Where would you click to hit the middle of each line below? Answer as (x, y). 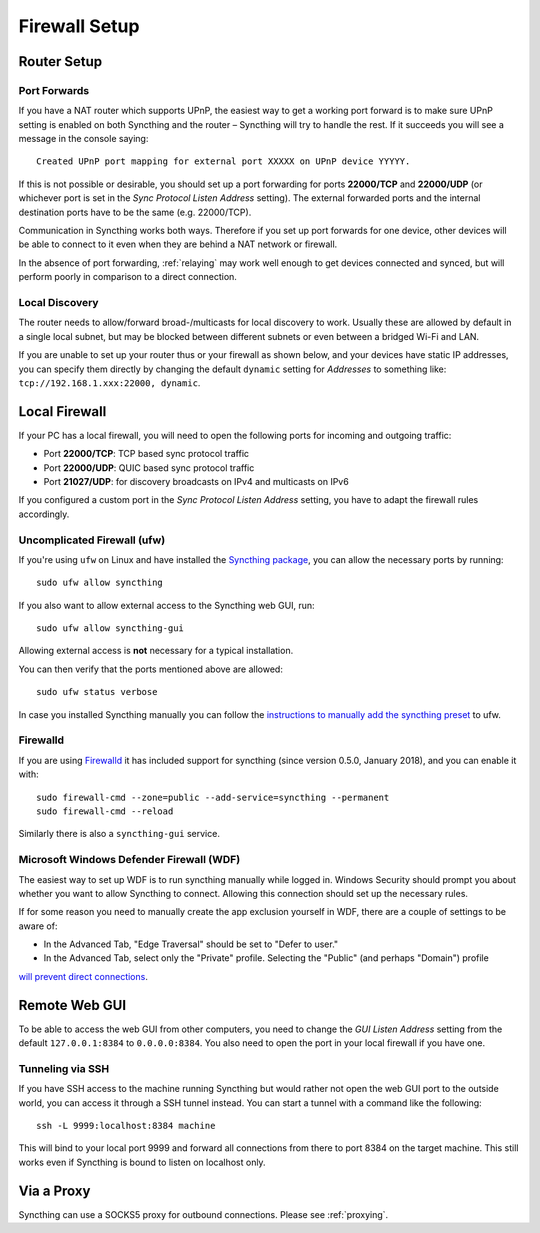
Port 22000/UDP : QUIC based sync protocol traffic (149, 467)
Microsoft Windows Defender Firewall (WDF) (129, 860)
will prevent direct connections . (83, 976)
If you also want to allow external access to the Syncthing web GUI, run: (166, 605)
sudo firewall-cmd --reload (105, 811)
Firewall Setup (79, 26)
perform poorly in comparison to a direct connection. (127, 277)
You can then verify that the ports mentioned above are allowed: (151, 669)
